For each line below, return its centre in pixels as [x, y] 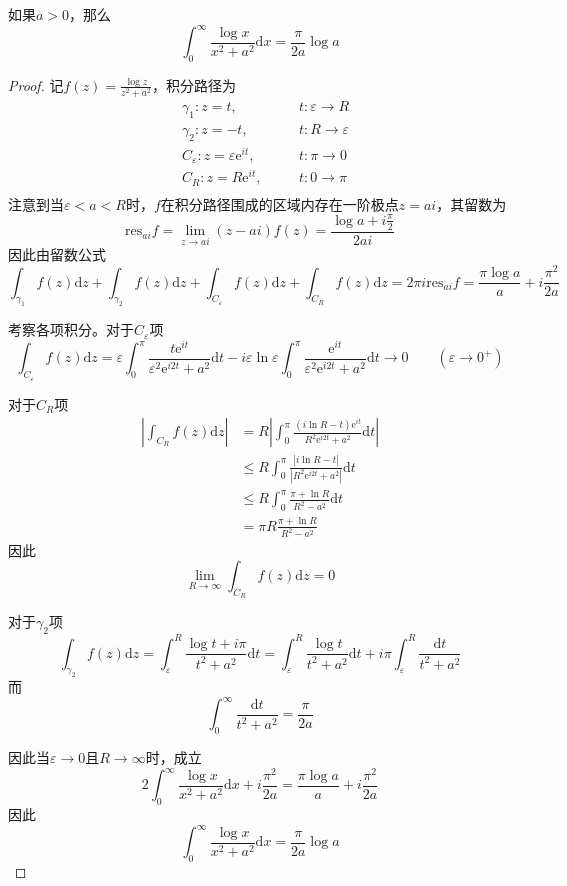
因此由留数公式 [57, 254]
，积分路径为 [193, 84]
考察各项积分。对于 [71, 329]
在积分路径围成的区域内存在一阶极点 [279, 203]
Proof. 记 [36, 84]
